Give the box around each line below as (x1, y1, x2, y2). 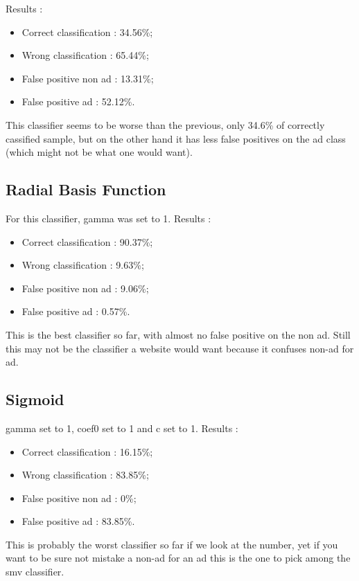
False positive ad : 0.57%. (21, 304, 130, 319)
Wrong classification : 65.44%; (21, 48, 149, 62)
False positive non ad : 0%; (21, 490, 137, 505)
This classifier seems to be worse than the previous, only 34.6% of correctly (6, 117, 325, 132)
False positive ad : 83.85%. (21, 514, 135, 528)
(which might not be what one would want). (6, 145, 193, 159)
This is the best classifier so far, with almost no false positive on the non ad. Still (6, 327, 351, 341)
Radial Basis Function (6, 179, 166, 200)
